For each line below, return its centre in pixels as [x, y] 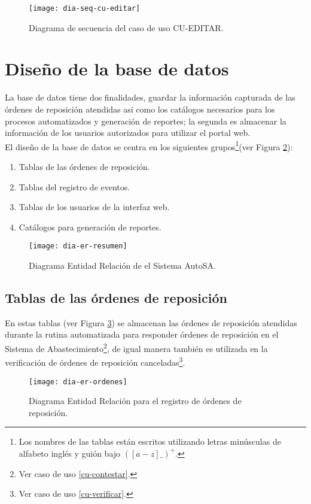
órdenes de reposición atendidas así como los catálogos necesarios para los [140, 109]
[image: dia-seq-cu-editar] [85, 8]
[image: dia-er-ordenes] [78, 382]
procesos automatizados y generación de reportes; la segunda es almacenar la [146, 121]
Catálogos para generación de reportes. [90, 227]
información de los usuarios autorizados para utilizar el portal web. [128, 133]
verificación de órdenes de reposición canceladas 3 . [95, 361]
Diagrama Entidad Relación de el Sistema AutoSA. [122, 265]
